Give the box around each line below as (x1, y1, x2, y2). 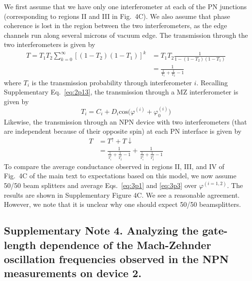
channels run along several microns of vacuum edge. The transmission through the (4, 30, 248, 40)
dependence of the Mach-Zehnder (40, 237, 211, 252)
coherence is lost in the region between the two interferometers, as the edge (4, 20, 227, 31)
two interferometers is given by (4, 39, 95, 49)
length (4, 237, 36, 252)
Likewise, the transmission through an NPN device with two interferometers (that (4, 116, 247, 126)
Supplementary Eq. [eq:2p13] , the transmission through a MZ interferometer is (4, 87, 238, 97)
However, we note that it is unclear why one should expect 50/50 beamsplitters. (4, 199, 241, 209)
